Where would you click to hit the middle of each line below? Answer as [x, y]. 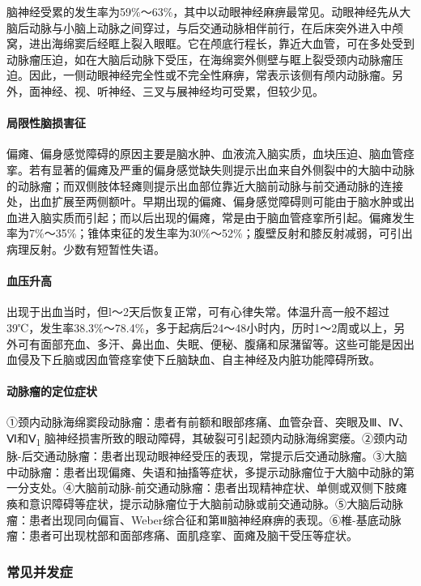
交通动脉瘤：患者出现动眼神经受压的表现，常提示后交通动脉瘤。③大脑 [220, 456]
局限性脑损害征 [46, 123]
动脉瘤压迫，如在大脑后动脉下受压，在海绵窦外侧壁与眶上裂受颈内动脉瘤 [199, 59]
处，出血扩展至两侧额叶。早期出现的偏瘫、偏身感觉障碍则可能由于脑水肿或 [205, 201]
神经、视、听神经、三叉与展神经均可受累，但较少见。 [182, 90]
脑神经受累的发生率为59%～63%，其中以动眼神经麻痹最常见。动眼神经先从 [203, 11]
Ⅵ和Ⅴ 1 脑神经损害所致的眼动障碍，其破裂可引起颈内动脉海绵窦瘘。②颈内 [202, 439]
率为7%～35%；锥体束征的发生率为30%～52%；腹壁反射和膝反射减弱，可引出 [210, 233]
